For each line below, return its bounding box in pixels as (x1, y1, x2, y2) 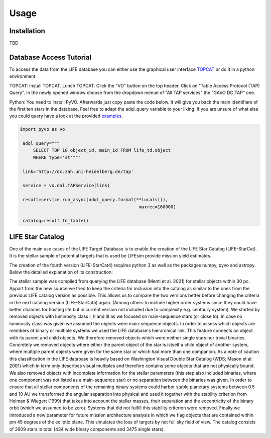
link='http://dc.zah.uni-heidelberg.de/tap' (23, 168, 134, 174)
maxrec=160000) (139, 204, 176, 210)
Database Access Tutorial (9, 53, 92, 61)
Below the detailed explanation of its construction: (9, 269, 113, 275)
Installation (9, 27, 45, 35)
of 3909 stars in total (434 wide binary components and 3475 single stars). (9, 426, 165, 432)
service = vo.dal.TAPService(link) (23, 183, 110, 189)
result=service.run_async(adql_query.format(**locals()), (23, 197, 168, 203)
